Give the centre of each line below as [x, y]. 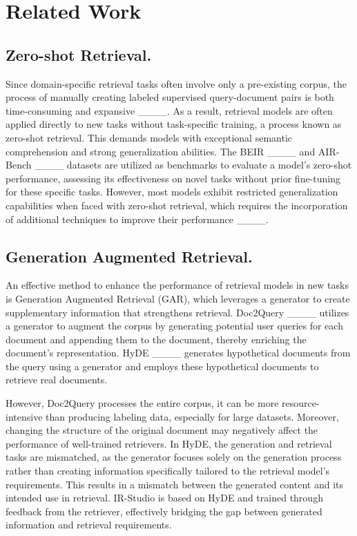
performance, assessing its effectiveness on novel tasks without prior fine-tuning [173, 178]
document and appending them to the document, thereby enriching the [156, 339]
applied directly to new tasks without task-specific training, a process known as [174, 124]
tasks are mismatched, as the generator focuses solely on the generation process [174, 457]
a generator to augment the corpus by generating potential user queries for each [174, 326]
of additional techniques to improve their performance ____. [137, 219]
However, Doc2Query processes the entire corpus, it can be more [142, 403]
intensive [24, 416]
